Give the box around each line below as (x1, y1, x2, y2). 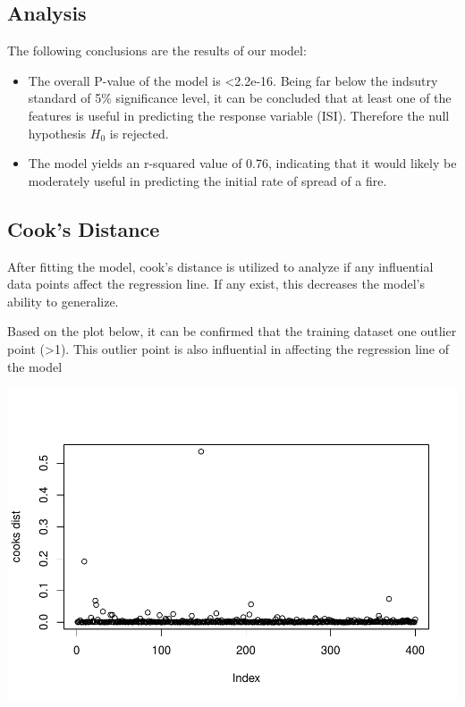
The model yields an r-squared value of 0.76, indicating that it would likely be (28, 154, 457, 173)
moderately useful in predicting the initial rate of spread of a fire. (28, 171, 387, 189)
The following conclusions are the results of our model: (7, 41, 307, 60)
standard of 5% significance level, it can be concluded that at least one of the (28, 88, 452, 107)
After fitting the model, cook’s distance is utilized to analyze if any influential (7, 257, 434, 275)
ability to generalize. (7, 291, 119, 310)
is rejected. (109, 123, 169, 142)
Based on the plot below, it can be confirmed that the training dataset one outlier (7, 322, 457, 341)
